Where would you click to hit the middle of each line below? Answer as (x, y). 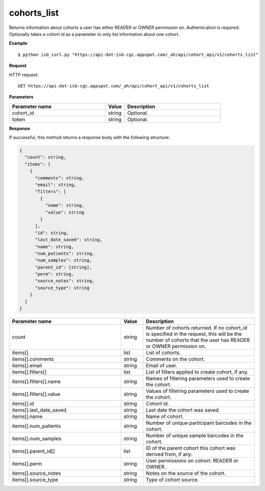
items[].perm (27, 464)
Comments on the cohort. (175, 359)
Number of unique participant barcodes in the (199, 423)
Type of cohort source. (172, 480)
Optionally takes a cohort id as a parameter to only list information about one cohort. (94, 34)
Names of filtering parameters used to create (198, 379)
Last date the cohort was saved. (183, 410)
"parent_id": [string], (64, 267)
